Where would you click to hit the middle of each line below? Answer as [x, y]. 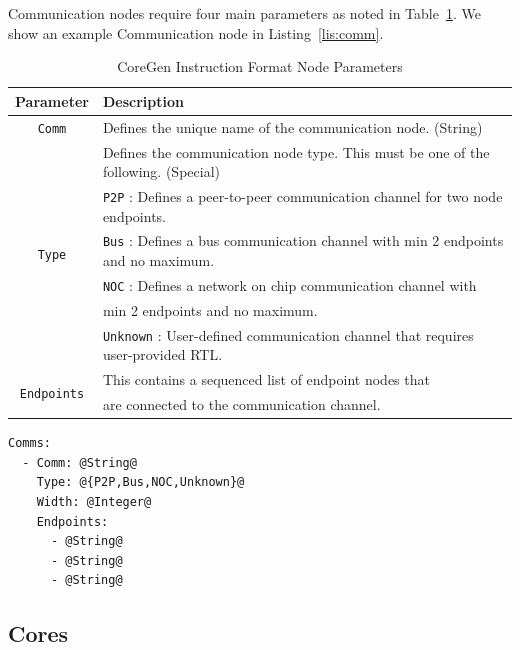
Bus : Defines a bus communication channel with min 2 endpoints [303, 240]
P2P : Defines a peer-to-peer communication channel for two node [302, 195]
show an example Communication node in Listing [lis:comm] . [196, 32]
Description [143, 100]
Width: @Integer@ [94, 501]
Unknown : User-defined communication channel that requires [288, 334]
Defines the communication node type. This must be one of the [296, 151]
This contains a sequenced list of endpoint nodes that [266, 379]
